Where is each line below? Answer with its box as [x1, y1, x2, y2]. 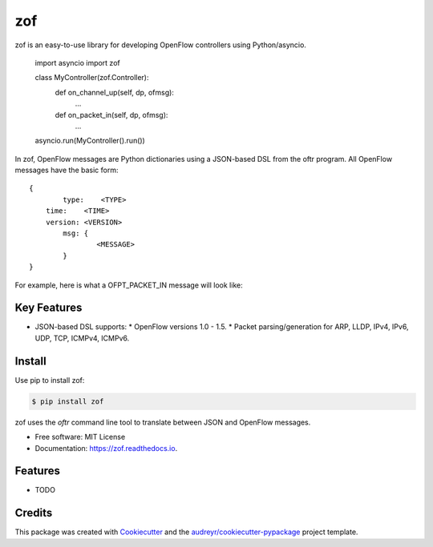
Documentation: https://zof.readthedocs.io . [34, 443, 178, 452]
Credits [14, 506, 53, 520]
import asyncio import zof [34, 58, 120, 67]
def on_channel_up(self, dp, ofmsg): [55, 87, 174, 97]
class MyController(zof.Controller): [34, 73, 149, 82]
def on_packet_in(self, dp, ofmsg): [55, 110, 168, 119]
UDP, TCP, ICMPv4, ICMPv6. [34, 333, 130, 343]
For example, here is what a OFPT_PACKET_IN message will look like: [14, 280, 244, 290]
